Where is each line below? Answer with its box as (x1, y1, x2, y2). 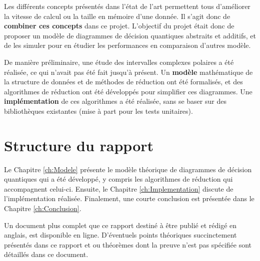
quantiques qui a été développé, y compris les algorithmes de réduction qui (4, 174, 233, 184)
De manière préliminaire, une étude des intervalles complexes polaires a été (4, 56, 234, 67)
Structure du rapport (4, 135, 154, 155)
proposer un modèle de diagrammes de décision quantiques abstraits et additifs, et (4, 30, 256, 40)
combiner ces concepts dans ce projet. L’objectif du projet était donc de (4, 20, 234, 31)
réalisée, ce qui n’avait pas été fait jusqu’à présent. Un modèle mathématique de (4, 66, 253, 77)
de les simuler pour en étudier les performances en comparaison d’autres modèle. (4, 40, 251, 50)
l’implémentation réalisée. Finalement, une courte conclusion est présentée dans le (4, 193, 254, 204)
